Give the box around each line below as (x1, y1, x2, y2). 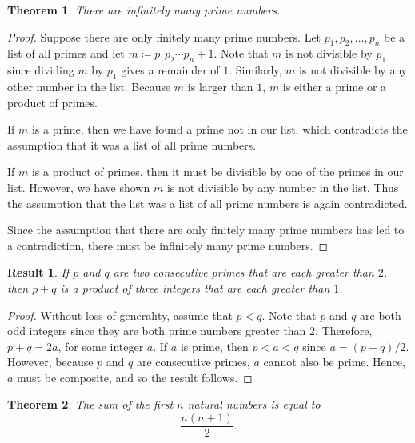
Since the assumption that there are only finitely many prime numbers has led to (7, 221, 405, 238)
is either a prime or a (282, 78, 387, 94)
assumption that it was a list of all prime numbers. (7, 136, 257, 153)
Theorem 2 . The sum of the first (7, 396, 174, 413)
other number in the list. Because (7, 78, 171, 94)
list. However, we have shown (7, 178, 150, 195)
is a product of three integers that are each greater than (60, 279, 330, 296)
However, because (7, 353, 94, 370)
